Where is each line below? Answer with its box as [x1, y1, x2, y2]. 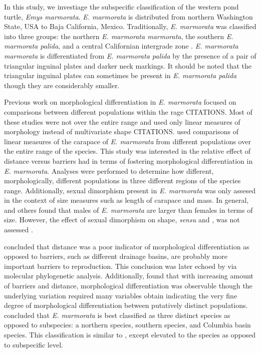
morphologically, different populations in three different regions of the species [4, 175, 241, 186]
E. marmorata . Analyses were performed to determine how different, [4, 165, 214, 176]
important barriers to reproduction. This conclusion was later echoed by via [4, 260, 237, 271]
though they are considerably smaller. [4, 80, 120, 90]
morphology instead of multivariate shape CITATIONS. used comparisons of [4, 126, 238, 137]
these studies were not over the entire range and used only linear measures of [4, 116, 240, 127]
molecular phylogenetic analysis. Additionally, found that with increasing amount [4, 270, 253, 281]
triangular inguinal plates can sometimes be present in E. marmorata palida [4, 70, 237, 81]
